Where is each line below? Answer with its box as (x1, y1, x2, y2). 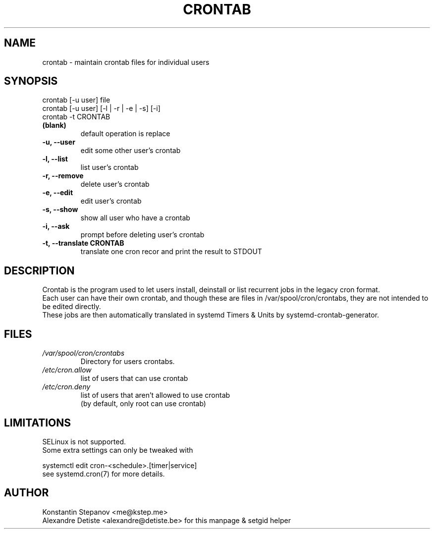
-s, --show (42, 205, 78, 214)
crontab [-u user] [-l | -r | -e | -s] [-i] (42, 104, 161, 113)
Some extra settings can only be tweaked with (42, 445, 193, 454)
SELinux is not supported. (42, 437, 126, 446)
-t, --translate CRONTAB (42, 239, 124, 248)
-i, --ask (42, 222, 70, 231)
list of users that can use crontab (80, 374, 188, 383)
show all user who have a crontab (80, 213, 190, 222)
